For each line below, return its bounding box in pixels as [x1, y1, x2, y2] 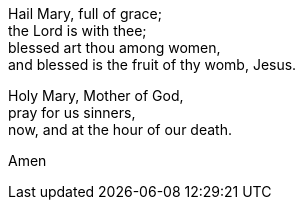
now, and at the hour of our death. [8, 121, 232, 138]
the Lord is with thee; [8, 22, 147, 39]
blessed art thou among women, [8, 39, 221, 56]
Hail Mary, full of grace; [8, 5, 162, 22]
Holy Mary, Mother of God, [8, 87, 184, 104]
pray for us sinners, [8, 104, 136, 121]
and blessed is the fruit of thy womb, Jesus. [8, 56, 297, 73]
